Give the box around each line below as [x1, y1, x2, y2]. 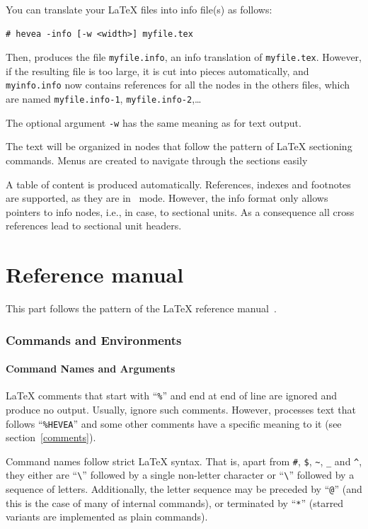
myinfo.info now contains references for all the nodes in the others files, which [6, 77, 350, 92]
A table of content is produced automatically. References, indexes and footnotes [6, 176, 351, 191]
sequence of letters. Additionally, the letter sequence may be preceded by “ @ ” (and [6, 482, 362, 496]
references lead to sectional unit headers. [6, 218, 182, 233]
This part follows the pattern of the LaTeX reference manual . [6, 301, 277, 316]
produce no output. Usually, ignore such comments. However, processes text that [6, 402, 356, 416]
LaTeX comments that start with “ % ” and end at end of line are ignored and [6, 388, 338, 403]
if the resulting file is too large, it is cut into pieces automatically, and [6, 63, 309, 78]
